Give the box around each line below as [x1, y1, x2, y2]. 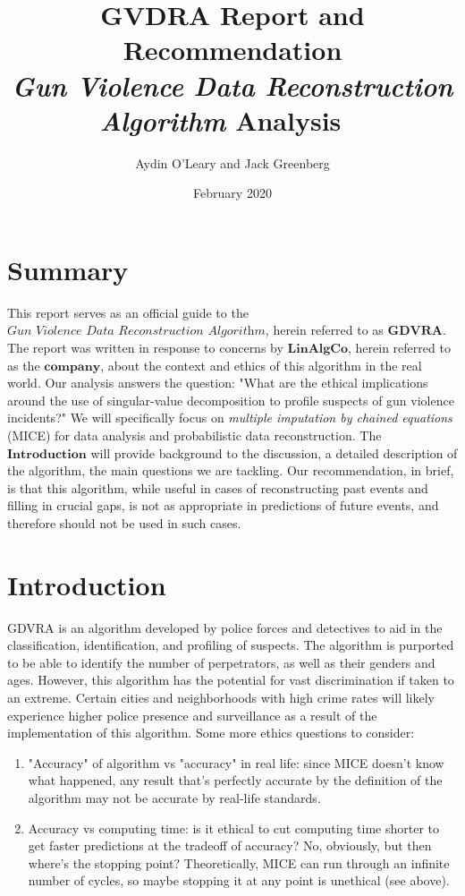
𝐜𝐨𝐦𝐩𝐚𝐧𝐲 [44, 360, 101, 373]
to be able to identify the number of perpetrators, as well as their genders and [7, 653, 435, 671]
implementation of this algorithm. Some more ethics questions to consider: [7, 723, 415, 742]
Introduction [7, 566, 166, 602]
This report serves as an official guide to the [7, 303, 249, 321]
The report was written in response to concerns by [7, 338, 283, 356]
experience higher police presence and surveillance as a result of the [7, 705, 377, 724]
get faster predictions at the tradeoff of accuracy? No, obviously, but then [28, 836, 432, 855]
